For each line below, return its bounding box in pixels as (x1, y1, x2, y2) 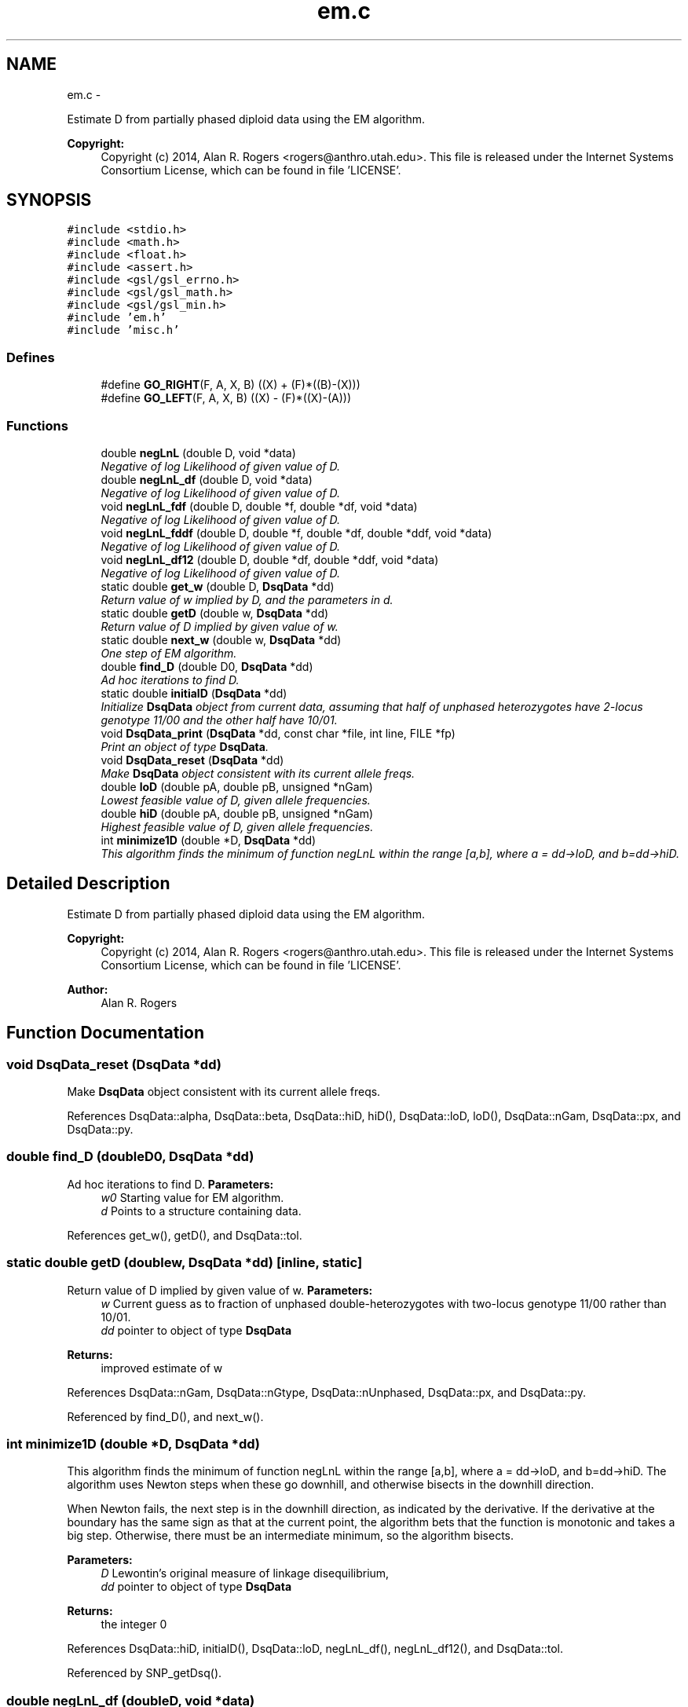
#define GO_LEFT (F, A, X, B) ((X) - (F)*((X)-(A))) (101, 391, 352, 405)
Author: (67, 982, 108, 996)
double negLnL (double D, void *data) (101, 445, 296, 460)
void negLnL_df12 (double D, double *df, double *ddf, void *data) (101, 552, 439, 566)
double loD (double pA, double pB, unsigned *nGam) (101, 779, 373, 793)
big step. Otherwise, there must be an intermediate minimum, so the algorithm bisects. (67, 1529, 514, 1543)
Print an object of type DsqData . (101, 739, 269, 753)
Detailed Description (6, 874, 170, 894)
